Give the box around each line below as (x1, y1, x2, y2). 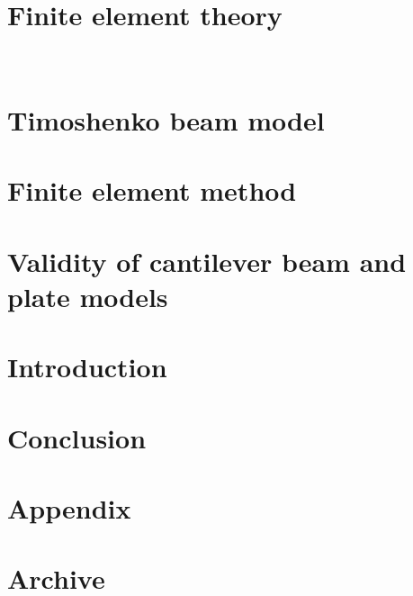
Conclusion (7, 419, 147, 456)
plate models (7, 277, 168, 314)
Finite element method (7, 172, 297, 209)
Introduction (7, 348, 167, 385)
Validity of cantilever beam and (7, 242, 407, 279)
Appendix (7, 489, 131, 526)
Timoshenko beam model (7, 101, 325, 138)
